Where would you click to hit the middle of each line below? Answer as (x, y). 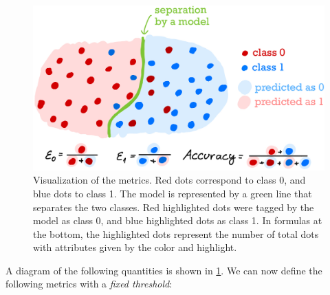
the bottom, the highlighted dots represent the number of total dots (176, 233)
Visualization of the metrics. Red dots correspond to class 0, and (169, 180)
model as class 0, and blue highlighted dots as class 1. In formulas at (178, 220)
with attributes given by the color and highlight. (135, 247)
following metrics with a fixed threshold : (89, 284)
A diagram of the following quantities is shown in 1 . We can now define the (164, 270)
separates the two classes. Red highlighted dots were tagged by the (174, 207)
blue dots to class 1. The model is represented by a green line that (173, 193)
